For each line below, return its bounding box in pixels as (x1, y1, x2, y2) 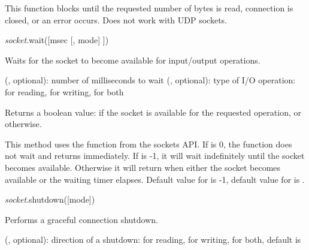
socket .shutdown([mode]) (5, 193, 95, 206)
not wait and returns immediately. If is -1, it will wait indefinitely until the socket (5, 149, 305, 162)
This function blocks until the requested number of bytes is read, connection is (5, 2, 293, 14)
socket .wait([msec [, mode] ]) (5, 34, 109, 46)
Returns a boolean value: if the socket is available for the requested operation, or (5, 106, 301, 118)
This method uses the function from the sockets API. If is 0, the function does (5, 137, 292, 150)
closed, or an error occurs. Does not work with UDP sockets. (5, 13, 227, 26)
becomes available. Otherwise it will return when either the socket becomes (5, 161, 281, 173)
